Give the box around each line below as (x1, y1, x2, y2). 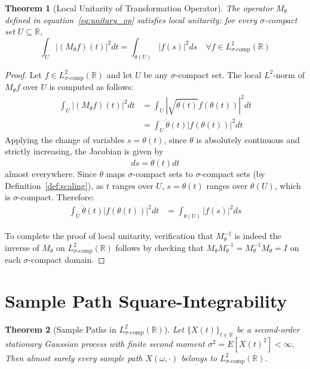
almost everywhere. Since (5, 167, 97, 179)
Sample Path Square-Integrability (5, 288, 287, 312)
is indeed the (234, 230, 281, 242)
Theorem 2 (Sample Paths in (5, 323, 116, 335)
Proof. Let (5, 68, 42, 80)
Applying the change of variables (5, 133, 125, 145)
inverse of (5, 241, 39, 253)
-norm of (273, 68, 305, 80)
